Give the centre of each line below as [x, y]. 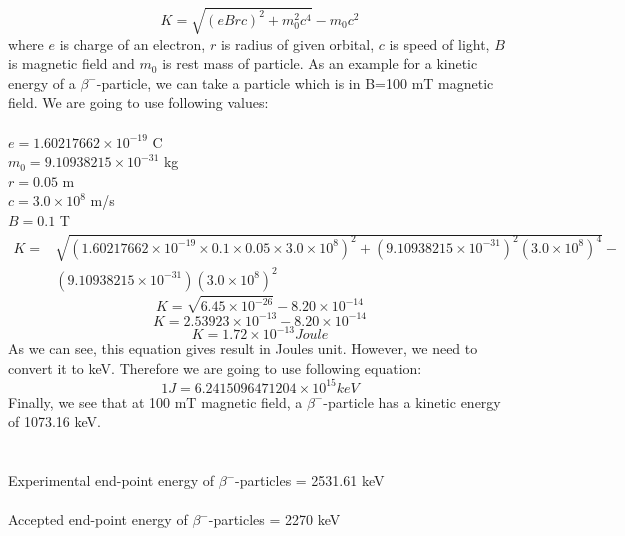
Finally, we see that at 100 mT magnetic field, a [155, 401]
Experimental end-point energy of [111, 480]
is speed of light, [439, 43]
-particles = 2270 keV [274, 519]
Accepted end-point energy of [98, 519]
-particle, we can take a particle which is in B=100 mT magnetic [295, 82]
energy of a [42, 82]
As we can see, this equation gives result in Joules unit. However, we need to [243, 348]
